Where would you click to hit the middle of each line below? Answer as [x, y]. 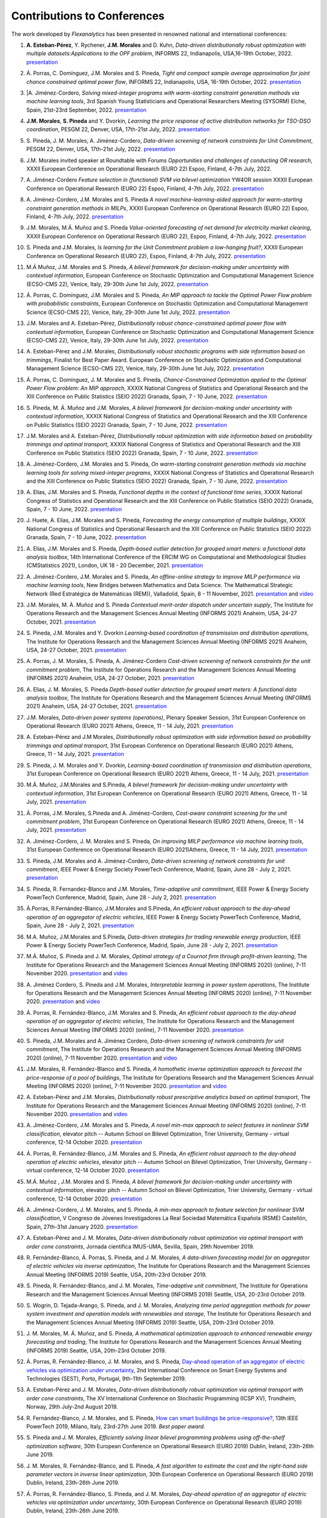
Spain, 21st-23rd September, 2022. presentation [86, 110]
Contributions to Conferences [88, 16]
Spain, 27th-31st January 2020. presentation [82, 1227]
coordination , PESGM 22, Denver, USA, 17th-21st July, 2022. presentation [118, 129]
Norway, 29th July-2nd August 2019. [72, 1407]
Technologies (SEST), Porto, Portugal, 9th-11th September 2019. [106, 1379]
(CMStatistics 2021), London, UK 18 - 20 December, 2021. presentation [115, 565]
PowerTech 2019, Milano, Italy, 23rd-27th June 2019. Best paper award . [116, 1426]
